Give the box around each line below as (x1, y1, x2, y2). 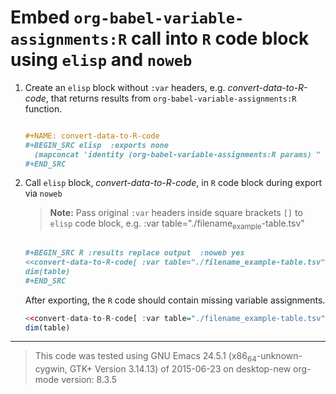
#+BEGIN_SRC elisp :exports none (24, 140, 169, 150)
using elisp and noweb (10, 49, 193, 71)
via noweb (24, 187, 63, 200)
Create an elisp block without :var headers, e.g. (24, 81, 226, 93)
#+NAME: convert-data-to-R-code (24, 131, 160, 141)
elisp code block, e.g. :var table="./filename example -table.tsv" (49, 217, 305, 232)
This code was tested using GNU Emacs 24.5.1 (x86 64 (34, 350, 257, 365)
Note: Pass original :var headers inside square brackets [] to (49, 207, 303, 219)
